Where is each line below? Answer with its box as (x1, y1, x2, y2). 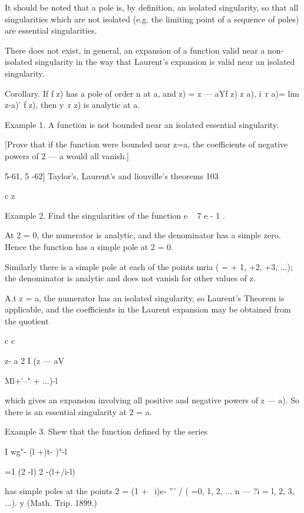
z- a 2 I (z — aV (5, 354, 65, 367)
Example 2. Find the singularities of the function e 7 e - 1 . (5, 209, 225, 221)
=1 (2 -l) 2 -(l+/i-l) (5, 465, 75, 477)
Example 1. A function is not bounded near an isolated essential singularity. (5, 118, 279, 130)
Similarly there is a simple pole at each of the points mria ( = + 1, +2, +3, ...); (5, 260, 293, 272)
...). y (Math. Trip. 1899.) (5, 496, 97, 508)
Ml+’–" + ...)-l (5, 374, 58, 386)
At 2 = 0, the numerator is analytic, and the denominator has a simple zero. (5, 229, 281, 241)
